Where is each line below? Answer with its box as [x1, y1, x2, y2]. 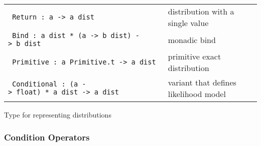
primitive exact [168, 50, 221, 62]
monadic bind [168, 33, 216, 45]
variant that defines [168, 76, 236, 88]
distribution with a [168, 5, 234, 17]
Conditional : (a [12, 80, 78, 88]
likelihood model [168, 88, 226, 99]
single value [168, 17, 209, 28]
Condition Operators [4, 130, 90, 143]
